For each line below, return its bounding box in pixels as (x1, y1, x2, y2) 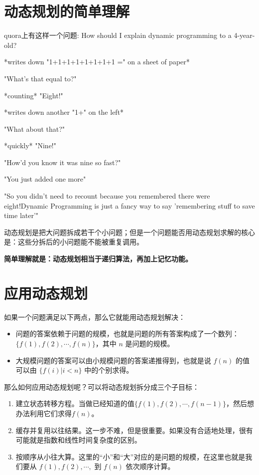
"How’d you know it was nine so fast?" (4, 157, 121, 167)
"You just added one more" (4, 174, 86, 184)
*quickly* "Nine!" (4, 140, 56, 151)
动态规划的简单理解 (4, 1, 130, 21)
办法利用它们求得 (15, 408, 72, 418)
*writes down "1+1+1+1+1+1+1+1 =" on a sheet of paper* (4, 56, 190, 67)
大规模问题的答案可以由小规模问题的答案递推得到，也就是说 (15, 355, 211, 365)
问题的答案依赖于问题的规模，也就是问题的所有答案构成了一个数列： (15, 328, 239, 339)
